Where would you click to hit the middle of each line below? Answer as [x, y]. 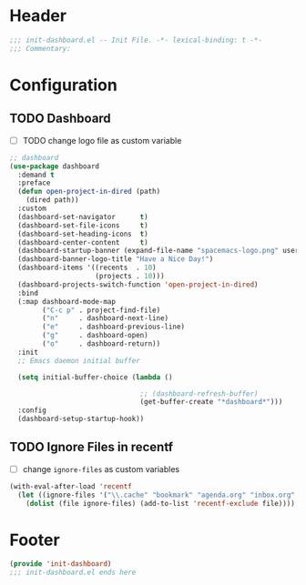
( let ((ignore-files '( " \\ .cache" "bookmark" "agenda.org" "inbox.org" [157, 495]
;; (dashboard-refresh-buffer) [199, 393]
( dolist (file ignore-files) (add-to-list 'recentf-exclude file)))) [161, 503]
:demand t [36, 175]
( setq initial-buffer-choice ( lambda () [95, 377]
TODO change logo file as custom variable [102, 140]
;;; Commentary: [40, 48]
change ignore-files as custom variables [101, 469]
